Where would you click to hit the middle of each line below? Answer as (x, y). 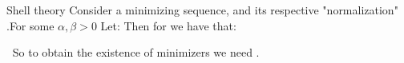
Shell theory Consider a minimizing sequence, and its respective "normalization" (202, 10)
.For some (30, 25)
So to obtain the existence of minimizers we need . (136, 52)
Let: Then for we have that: (168, 25)
